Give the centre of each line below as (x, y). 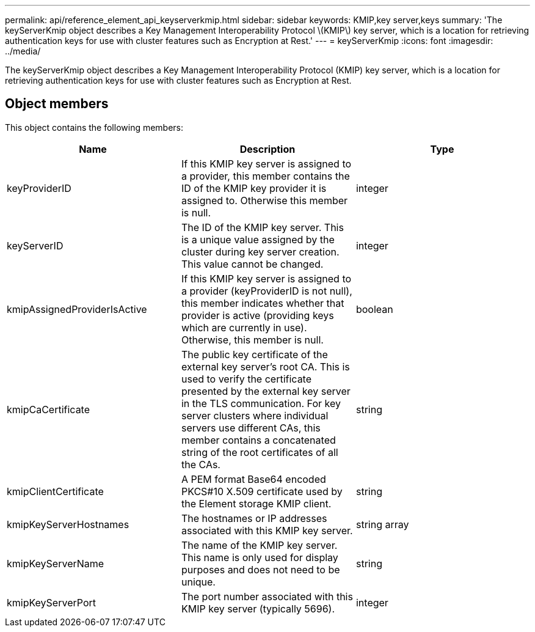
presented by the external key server (266, 391)
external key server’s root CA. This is (265, 366)
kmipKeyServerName (56, 563)
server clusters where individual (255, 415)
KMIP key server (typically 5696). (258, 608)
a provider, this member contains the (265, 176)
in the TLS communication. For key (261, 403)
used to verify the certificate (246, 379)
